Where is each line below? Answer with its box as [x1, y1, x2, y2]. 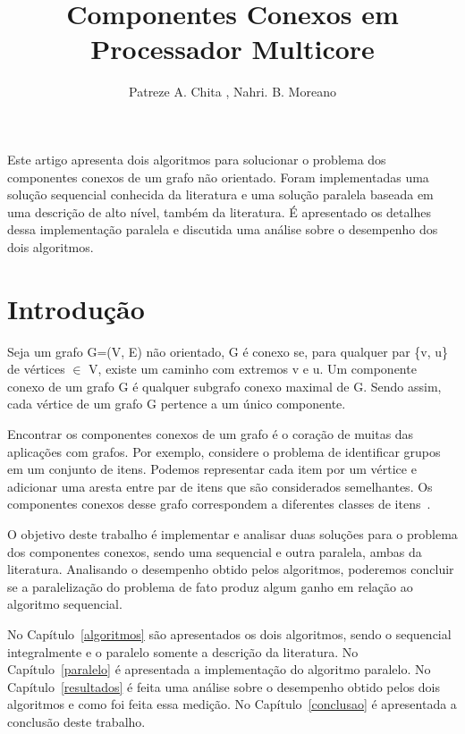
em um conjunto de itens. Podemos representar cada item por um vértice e [7, 460, 417, 478]
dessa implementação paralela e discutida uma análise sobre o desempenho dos [7, 220, 438, 239]
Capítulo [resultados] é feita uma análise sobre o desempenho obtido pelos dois [7, 677, 441, 696]
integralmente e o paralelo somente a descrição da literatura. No [7, 642, 359, 661]
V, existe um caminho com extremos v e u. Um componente [89, 359, 417, 378]
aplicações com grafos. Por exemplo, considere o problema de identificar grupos [7, 442, 441, 460]
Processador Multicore [90, 30, 375, 67]
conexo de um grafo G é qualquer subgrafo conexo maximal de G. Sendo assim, [7, 376, 442, 395]
